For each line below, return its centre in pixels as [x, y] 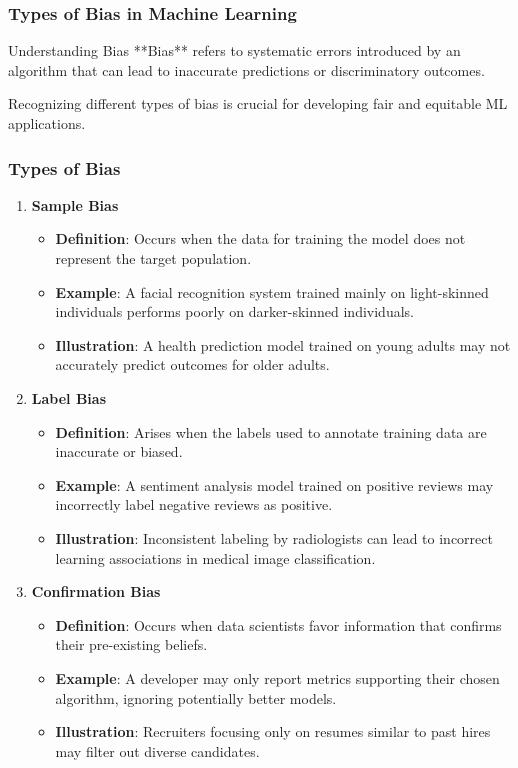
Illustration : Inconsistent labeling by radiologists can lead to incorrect [274, 537]
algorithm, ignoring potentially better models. [196, 697]
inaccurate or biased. [119, 451]
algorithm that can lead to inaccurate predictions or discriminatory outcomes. [246, 69]
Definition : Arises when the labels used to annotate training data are [271, 431]
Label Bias [69, 397]
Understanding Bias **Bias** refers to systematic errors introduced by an [234, 50]
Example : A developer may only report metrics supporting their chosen [277, 677]
